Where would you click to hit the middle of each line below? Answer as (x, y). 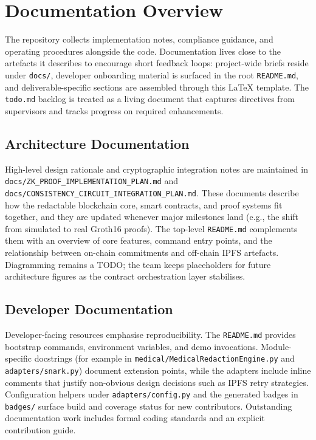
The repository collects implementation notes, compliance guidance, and (139, 39)
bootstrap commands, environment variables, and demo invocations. (132, 346)
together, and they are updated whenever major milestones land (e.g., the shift (152, 217)
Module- (276, 346)
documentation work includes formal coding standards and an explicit (135, 418)
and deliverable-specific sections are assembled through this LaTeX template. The (157, 87)
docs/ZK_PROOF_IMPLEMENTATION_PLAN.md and (91, 181)
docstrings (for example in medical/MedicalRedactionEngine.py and (164, 358)
